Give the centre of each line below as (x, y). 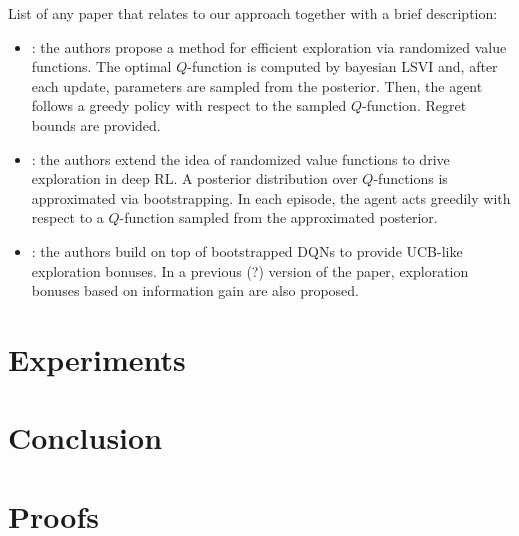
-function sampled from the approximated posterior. (278, 217)
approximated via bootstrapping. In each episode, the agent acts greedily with (271, 197)
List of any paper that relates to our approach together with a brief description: (253, 13)
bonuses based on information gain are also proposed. (195, 290)
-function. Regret (414, 105)
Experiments (97, 358)
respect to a (67, 217)
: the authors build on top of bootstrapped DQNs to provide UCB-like (247, 250)
